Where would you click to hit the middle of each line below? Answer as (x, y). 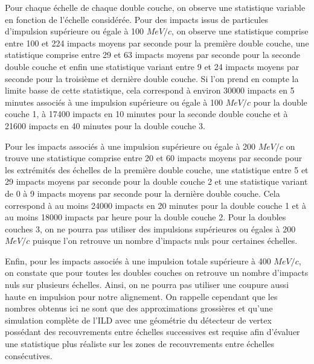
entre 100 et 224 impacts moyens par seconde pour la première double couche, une (157, 43)
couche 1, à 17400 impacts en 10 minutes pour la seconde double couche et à (146, 114)
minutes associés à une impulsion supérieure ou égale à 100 (114, 102)
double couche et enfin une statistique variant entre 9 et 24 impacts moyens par (152, 66)
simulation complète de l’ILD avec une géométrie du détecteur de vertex (138, 320)
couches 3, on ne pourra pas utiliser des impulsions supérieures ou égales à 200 (150, 228)
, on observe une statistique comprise (240, 31)
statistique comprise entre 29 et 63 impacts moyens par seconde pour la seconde (153, 55)
